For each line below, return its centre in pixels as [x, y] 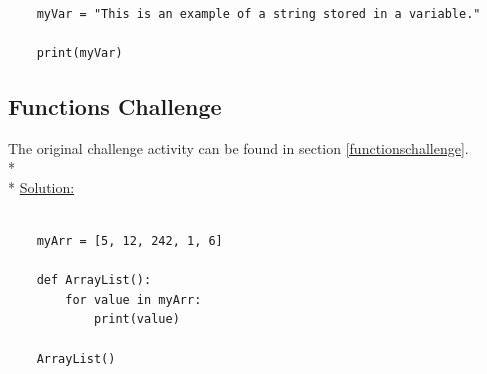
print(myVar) [79, 52]
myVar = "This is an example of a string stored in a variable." [258, 13]
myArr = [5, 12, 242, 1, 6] [129, 240]
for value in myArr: [133, 299]
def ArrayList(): [94, 280]
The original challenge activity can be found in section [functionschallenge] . [238, 147]
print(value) [136, 319]
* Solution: [41, 186]
